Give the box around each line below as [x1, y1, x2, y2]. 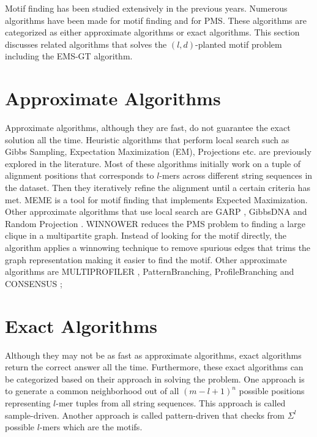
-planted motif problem [195, 37, 282, 50]
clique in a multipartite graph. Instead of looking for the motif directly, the [5, 229, 286, 242]
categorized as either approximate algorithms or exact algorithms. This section [5, 26, 300, 39]
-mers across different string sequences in [159, 169, 313, 182]
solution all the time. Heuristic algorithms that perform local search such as [5, 133, 289, 146]
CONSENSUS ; [5, 277, 62, 289]
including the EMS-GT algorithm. [5, 50, 133, 62]
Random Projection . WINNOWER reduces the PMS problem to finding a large [5, 217, 305, 230]
